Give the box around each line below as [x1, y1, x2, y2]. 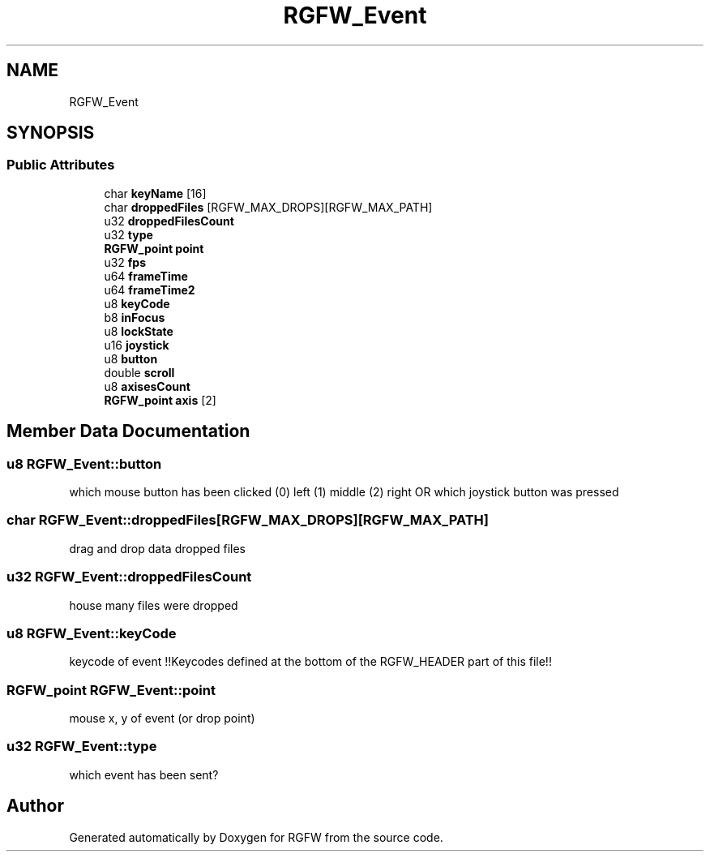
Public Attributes [6, 157, 115, 174]
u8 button [104, 351, 158, 366]
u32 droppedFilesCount [104, 213, 234, 228]
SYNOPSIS [6, 122, 95, 144]
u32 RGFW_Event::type [6, 738, 157, 755]
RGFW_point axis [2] [104, 393, 216, 407]
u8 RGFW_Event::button [6, 455, 162, 472]
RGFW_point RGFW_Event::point [6, 681, 216, 698]
